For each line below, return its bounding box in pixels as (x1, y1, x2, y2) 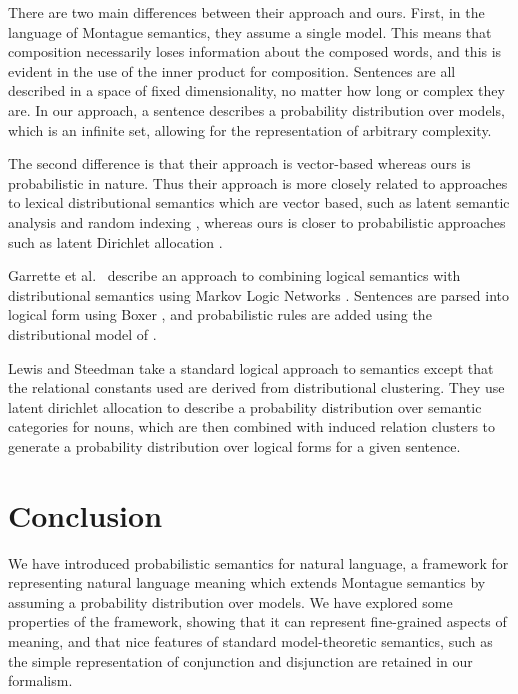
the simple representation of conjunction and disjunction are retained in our (8, 650, 473, 671)
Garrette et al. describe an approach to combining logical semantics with (8, 265, 461, 286)
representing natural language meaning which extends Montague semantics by (8, 572, 486, 593)
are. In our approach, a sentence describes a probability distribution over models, (8, 99, 505, 120)
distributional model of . (8, 323, 157, 344)
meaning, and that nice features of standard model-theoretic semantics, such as (8, 630, 493, 651)
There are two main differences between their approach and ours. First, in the (8, 2, 485, 22)
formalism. (8, 670, 73, 691)
